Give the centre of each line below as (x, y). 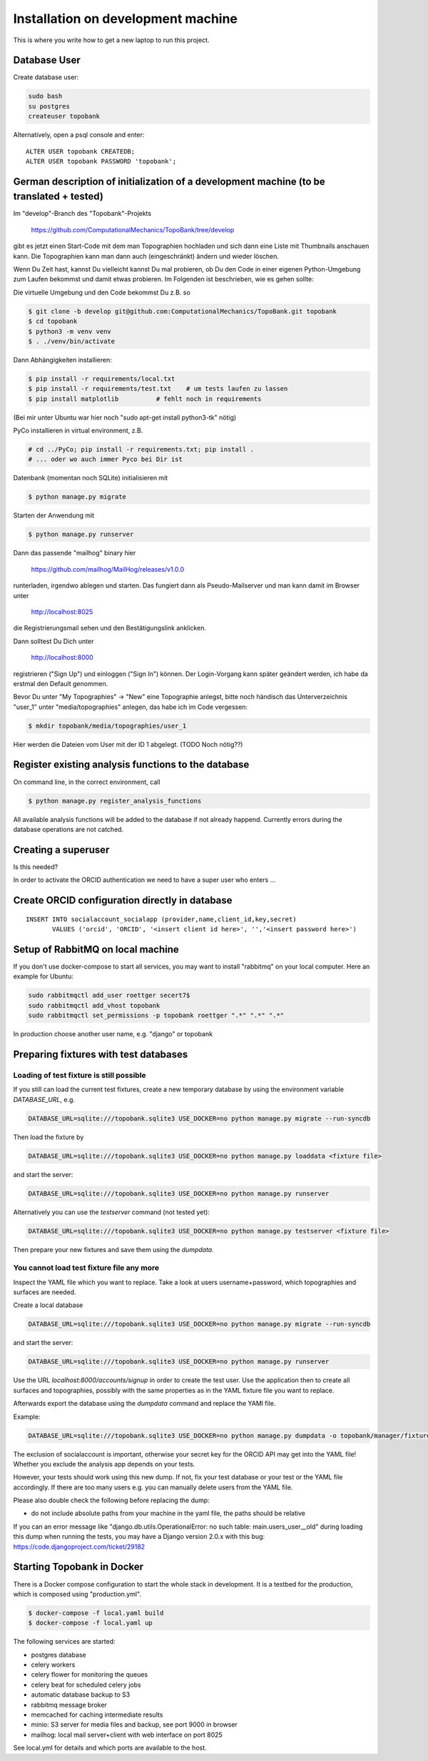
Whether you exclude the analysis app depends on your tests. (104, 1464)
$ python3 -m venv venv (70, 331)
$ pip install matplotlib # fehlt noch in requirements (145, 399)
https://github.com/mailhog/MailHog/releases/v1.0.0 (108, 569)
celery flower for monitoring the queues (90, 1675)
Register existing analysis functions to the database (131, 765)
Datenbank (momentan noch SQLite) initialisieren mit (91, 478)
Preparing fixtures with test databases (101, 1054)
